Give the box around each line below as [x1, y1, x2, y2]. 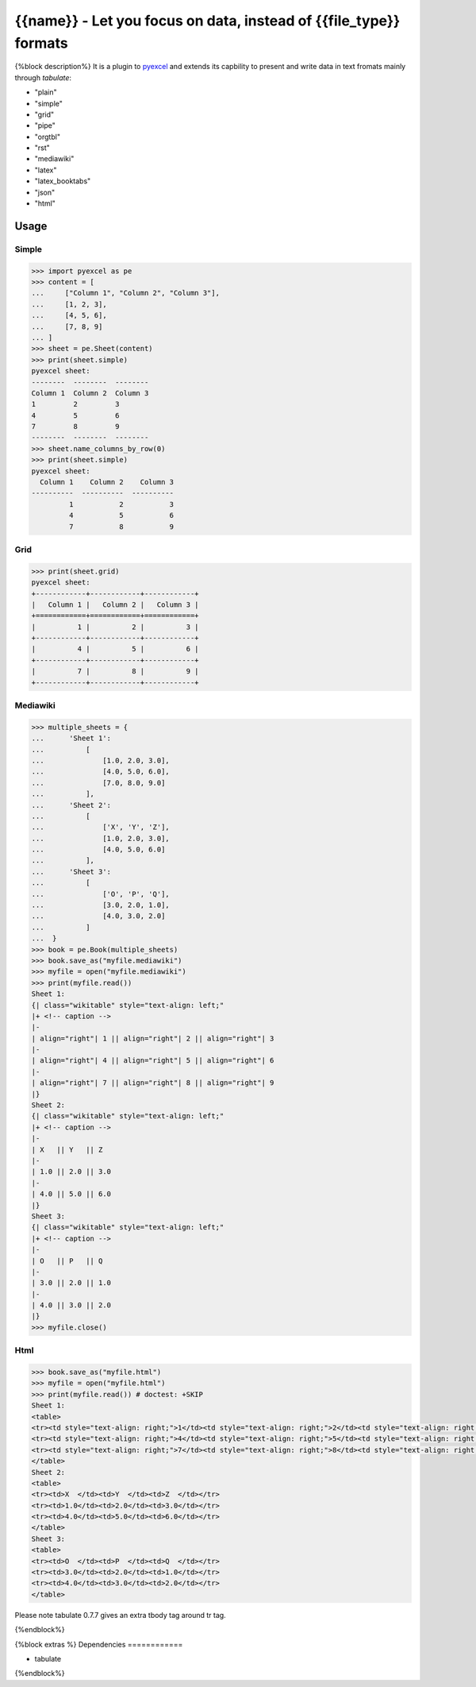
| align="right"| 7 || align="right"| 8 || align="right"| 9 [31, 1079, 274, 1087]
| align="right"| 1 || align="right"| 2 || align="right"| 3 [31, 1033, 274, 1043]
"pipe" [34, 121, 56, 130]
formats [14, 34, 68, 52]
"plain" [34, 87, 57, 97]
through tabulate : [14, 72, 71, 83]
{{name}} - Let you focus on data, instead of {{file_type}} [14, 12, 401, 29]
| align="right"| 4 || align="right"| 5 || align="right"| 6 [31, 1056, 274, 1065]
